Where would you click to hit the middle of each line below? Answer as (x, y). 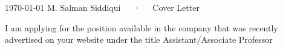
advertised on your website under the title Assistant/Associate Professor (139, 39)
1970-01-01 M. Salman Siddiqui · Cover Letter (102, 7)
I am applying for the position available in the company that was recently (141, 27)
